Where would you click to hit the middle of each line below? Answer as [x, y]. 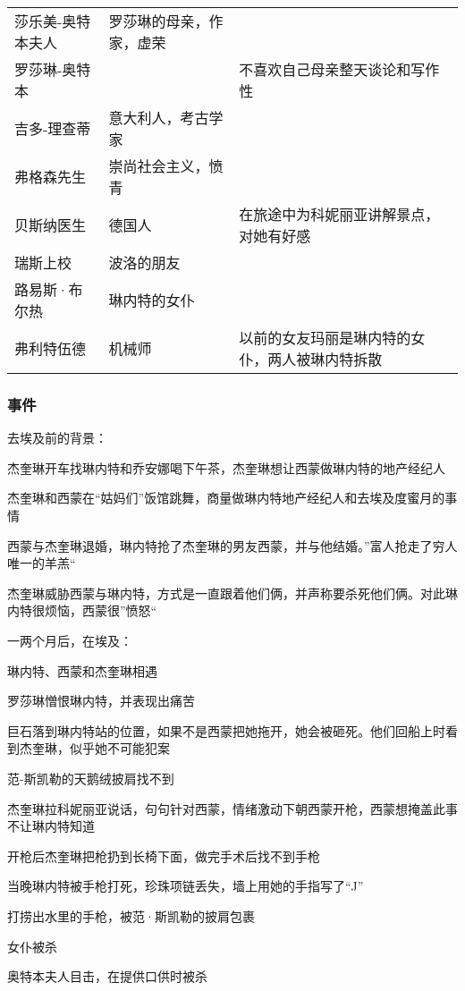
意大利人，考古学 [166, 118]
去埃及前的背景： [57, 438]
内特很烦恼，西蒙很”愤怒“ [82, 610]
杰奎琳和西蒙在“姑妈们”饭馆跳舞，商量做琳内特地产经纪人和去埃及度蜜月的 [226, 498]
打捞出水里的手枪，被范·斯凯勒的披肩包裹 [131, 915]
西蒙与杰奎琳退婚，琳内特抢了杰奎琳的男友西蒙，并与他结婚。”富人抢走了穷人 [232, 545]
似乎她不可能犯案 [119, 748]
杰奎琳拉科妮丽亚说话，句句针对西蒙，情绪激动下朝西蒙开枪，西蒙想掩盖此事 [232, 808]
